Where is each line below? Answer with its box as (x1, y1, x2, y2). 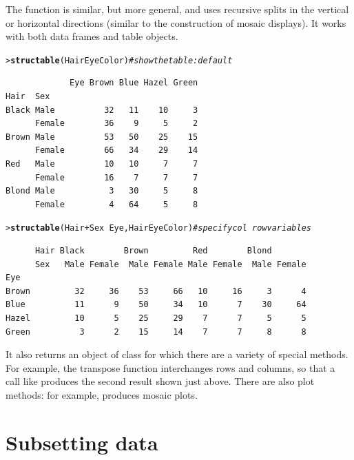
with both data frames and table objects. (6, 29, 178, 43)
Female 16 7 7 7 (34, 172, 198, 182)
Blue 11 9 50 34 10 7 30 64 (6, 300, 306, 310)
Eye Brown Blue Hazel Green (70, 78, 198, 88)
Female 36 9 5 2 (34, 118, 198, 129)
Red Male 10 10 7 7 (6, 159, 198, 169)
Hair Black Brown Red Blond (34, 246, 272, 256)
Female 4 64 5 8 (34, 199, 198, 209)
